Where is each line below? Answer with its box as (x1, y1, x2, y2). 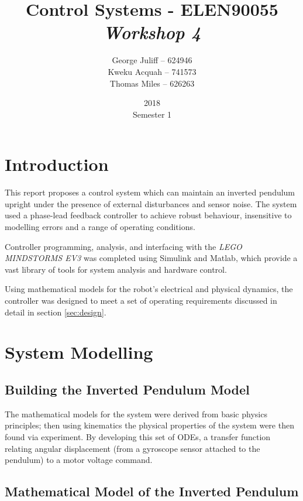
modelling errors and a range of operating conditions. (5, 221, 195, 232)
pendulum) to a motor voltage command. (5, 454, 153, 466)
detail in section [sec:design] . (5, 306, 106, 318)
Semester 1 (132, 108, 172, 120)
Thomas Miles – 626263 (109, 77, 195, 89)
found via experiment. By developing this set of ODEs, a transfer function (5, 430, 271, 442)
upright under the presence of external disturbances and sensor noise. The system (5, 197, 297, 210)
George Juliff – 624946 (112, 54, 192, 66)
